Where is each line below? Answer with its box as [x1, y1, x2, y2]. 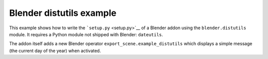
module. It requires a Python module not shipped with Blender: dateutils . [9, 31, 163, 37]
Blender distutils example [9, 7, 117, 18]
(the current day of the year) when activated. [9, 48, 101, 54]
